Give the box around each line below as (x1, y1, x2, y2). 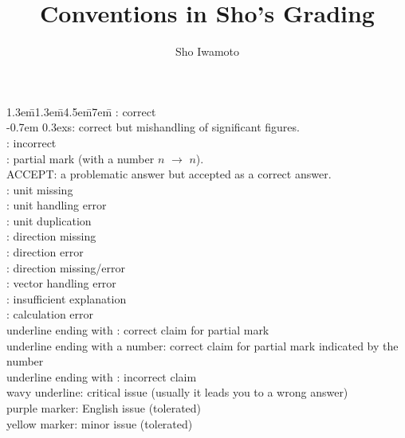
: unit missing (6, 181, 73, 197)
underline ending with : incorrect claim (6, 368, 197, 385)
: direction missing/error (6, 259, 125, 276)
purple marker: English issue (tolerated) (6, 400, 202, 416)
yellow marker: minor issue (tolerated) (6, 415, 193, 432)
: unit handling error (6, 197, 107, 213)
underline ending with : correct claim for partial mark (6, 322, 269, 338)
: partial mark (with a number (6, 150, 155, 166)
